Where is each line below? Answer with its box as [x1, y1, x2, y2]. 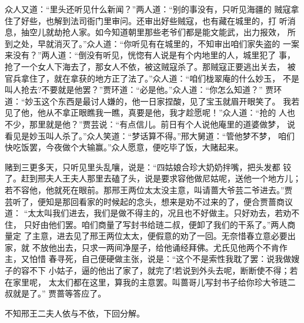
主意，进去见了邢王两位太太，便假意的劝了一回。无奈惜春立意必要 [32, 230, 288, 242]
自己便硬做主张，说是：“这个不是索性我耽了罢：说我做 [81, 253, 292, 265]
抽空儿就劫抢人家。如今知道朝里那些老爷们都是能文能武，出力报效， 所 [21, 26, 296, 38]
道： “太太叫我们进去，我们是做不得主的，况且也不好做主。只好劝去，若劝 [5, 207, 292, 219]
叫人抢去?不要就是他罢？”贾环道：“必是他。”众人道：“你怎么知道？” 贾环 [5, 83, 282, 96]
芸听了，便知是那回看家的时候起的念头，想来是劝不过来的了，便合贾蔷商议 [5, 195, 293, 207]
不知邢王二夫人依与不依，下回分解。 [5, 307, 145, 319]
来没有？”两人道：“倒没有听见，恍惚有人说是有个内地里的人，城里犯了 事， [5, 49, 295, 61]
